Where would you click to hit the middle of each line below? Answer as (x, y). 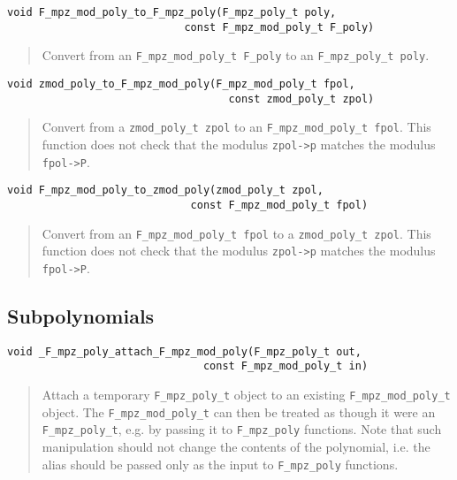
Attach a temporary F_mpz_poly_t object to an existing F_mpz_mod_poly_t (246, 395)
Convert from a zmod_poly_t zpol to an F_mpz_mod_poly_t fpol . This (236, 127)
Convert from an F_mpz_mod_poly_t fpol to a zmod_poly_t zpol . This (236, 233)
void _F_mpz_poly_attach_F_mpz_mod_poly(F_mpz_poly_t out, (184, 351)
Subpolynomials (81, 315)
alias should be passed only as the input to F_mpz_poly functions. (220, 464)
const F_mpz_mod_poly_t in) (286, 366)
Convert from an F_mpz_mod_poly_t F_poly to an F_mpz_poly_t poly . (236, 55)
